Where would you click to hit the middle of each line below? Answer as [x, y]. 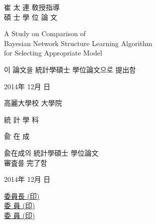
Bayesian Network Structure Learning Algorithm [78, 43]
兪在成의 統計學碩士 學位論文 [51, 152]
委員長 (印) [22, 196]
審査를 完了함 [26, 162]
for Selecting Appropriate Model [53, 53]
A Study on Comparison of [45, 33]
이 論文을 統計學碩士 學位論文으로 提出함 [70, 69]
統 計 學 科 [21, 119]
